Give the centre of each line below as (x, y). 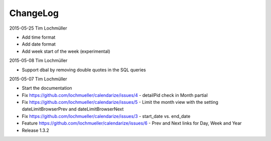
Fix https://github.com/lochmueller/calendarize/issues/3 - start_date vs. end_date (106, 116)
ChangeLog (34, 13)
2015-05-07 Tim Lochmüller (38, 79)
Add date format (39, 44)
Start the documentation (47, 88)
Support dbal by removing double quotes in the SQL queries (84, 70)
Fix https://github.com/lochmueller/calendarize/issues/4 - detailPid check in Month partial (115, 95)
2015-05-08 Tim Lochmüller (38, 61)
